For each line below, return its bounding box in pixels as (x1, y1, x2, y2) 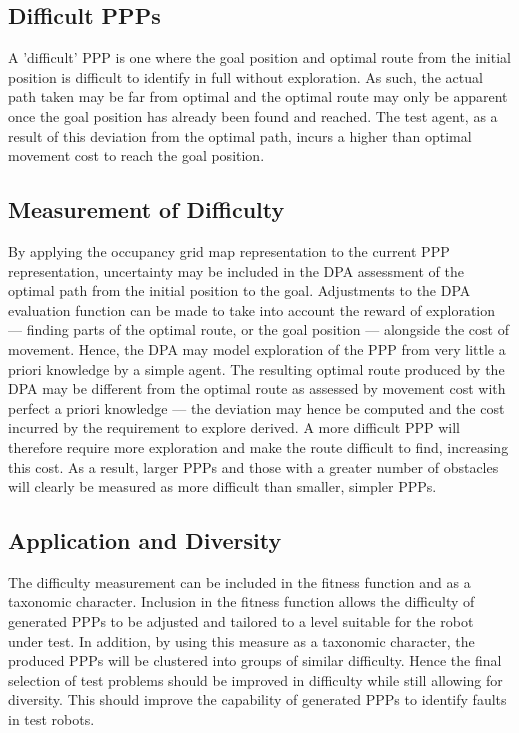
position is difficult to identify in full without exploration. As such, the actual (8, 66, 483, 87)
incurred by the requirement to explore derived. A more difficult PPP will (8, 417, 460, 438)
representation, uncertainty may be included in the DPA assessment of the (8, 260, 464, 281)
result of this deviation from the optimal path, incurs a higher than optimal (8, 125, 472, 146)
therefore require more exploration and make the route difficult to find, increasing (8, 436, 509, 457)
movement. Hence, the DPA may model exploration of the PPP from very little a (8, 338, 506, 359)
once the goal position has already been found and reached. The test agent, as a (8, 105, 498, 126)
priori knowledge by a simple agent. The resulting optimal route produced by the (8, 358, 505, 379)
